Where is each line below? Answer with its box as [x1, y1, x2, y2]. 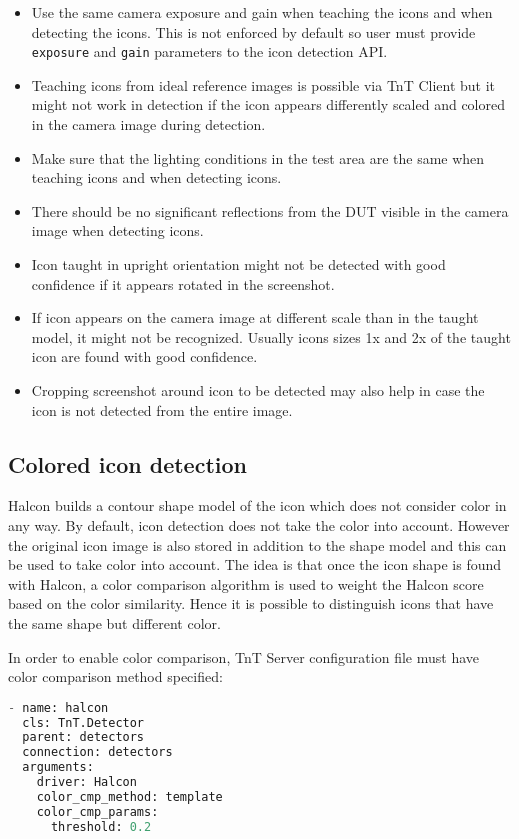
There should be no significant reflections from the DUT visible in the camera [31, 200, 509, 221]
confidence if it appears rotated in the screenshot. [31, 273, 335, 294]
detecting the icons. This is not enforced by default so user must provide [31, 21, 476, 42]
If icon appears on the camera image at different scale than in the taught [31, 307, 479, 328]
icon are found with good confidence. [31, 346, 258, 367]
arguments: [22, 760, 94, 775]
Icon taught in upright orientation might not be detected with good [31, 254, 446, 274]
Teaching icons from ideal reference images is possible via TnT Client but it [31, 74, 496, 95]
